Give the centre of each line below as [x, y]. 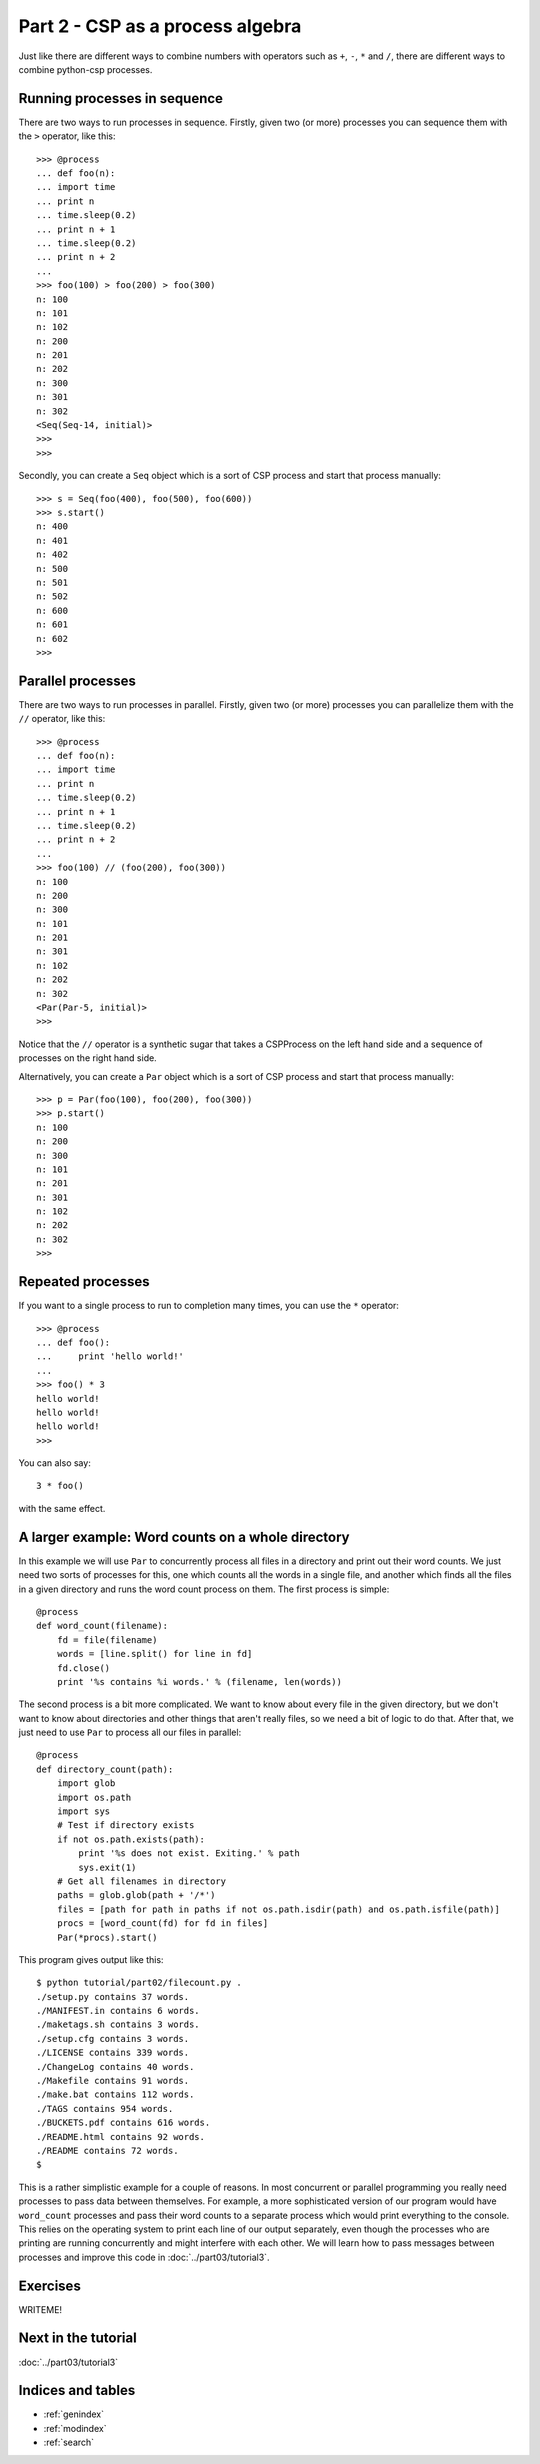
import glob [86, 1783]
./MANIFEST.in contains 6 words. [118, 2011]
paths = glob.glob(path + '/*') [136, 1895]
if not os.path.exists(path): [130, 1839]
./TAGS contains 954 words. [105, 2108]
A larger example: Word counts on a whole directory [184, 1536]
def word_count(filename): [102, 1626]
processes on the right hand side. [87, 1058]
